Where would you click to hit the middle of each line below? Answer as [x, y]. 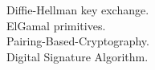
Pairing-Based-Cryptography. [78, 41]
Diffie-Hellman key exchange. [78, 10]
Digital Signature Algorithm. [77, 56]
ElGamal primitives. [56, 25]
